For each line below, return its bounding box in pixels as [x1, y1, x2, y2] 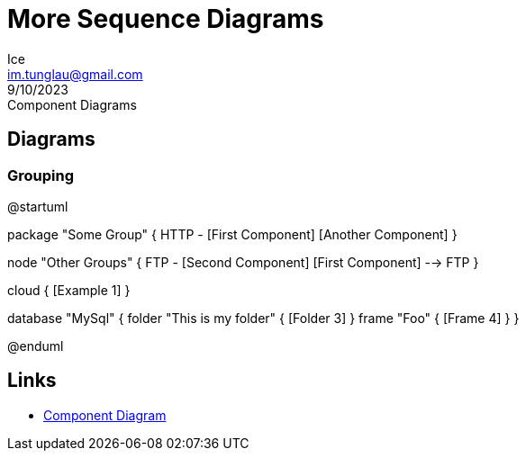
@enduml [7, 337, 64, 354]
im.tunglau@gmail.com [7, 66, 143, 82]
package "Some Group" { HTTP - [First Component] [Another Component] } [7, 226, 458, 242]
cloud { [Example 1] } [7, 282, 131, 298]
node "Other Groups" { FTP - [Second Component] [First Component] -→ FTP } [7, 254, 479, 270]
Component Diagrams [7, 96, 137, 112]
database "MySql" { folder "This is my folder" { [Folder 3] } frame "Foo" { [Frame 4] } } [7, 310, 520, 326]
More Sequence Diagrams [7, 4, 324, 34]
